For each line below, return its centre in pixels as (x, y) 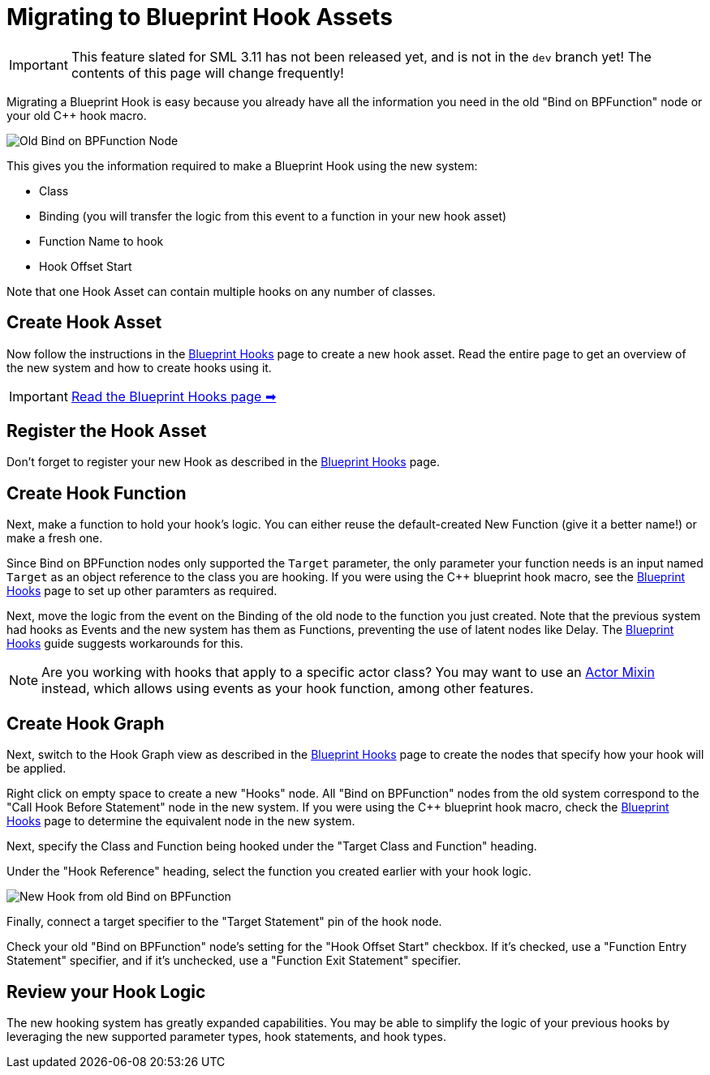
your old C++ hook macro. (77, 115)
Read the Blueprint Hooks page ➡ (174, 396)
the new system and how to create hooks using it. (139, 367)
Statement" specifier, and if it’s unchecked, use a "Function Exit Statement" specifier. (234, 961)
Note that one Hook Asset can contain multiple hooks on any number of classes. (221, 291)
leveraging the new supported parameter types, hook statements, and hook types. (226, 1036)
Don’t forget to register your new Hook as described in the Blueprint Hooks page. (223, 462)
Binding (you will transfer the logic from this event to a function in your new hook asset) (273, 216)
